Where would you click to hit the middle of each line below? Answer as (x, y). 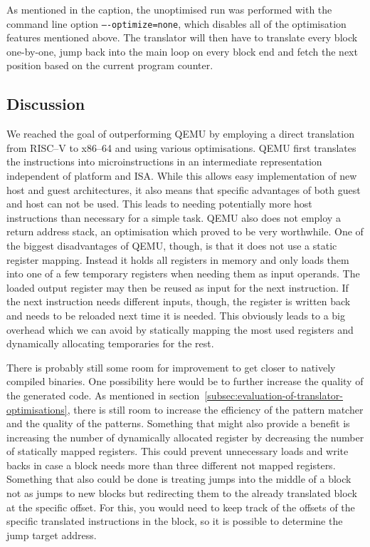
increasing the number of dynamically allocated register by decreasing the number (185, 437)
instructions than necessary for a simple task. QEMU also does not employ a (174, 217)
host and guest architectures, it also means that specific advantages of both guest (184, 189)
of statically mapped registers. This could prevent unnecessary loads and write (178, 451)
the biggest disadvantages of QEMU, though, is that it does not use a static (172, 245)
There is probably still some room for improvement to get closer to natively (171, 367)
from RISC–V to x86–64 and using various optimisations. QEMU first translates (181, 147)
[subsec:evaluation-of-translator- (274, 395)
